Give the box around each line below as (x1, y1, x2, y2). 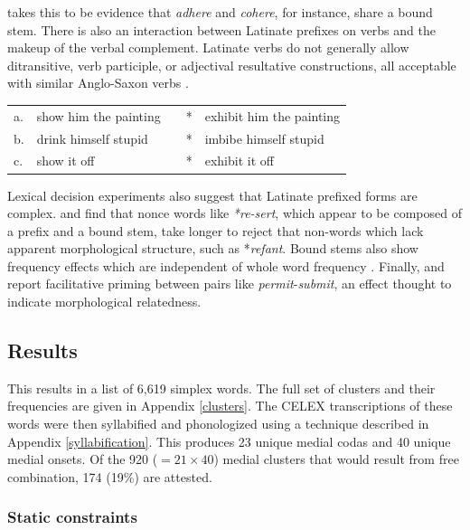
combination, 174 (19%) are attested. (7, 467, 212, 486)
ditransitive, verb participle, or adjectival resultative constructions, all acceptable (7, 55, 456, 74)
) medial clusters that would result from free (213, 450, 459, 468)
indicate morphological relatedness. (7, 292, 202, 311)
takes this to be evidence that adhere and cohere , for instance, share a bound (7, 3, 433, 21)
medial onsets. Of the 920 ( (7, 450, 158, 468)
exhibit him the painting (204, 106, 341, 125)
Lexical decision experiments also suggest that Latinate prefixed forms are (7, 185, 418, 204)
